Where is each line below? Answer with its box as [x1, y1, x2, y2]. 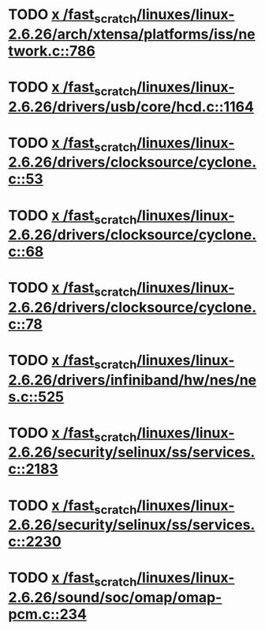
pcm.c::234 [8, 605, 87, 624]
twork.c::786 [8, 42, 96, 60]
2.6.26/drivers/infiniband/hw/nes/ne [8, 371, 257, 389]
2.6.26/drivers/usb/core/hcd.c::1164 [8, 97, 255, 115]
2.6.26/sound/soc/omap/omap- [8, 589, 222, 606]
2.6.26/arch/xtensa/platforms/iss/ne [8, 25, 256, 43]
